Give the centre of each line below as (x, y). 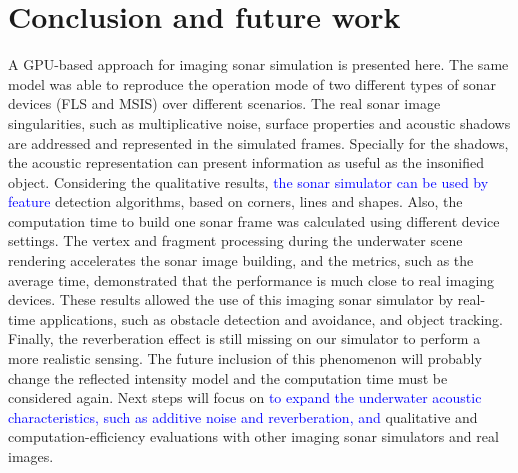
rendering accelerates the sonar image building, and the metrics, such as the (241, 260)
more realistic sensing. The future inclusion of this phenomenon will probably (245, 358)
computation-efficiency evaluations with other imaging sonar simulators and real (253, 436)
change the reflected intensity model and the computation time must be (228, 377)
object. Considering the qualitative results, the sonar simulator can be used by (248, 181)
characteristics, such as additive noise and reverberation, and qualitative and (243, 416)
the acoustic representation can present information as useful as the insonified (246, 162)
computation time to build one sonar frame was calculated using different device (254, 220)
